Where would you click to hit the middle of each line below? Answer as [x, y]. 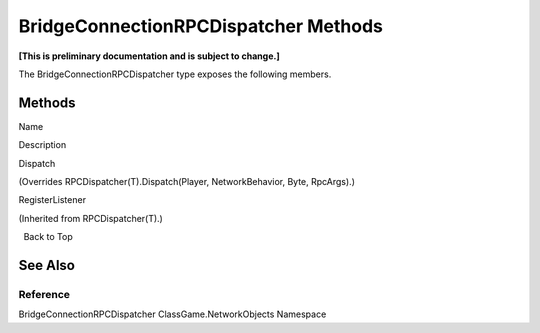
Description [42, 145]
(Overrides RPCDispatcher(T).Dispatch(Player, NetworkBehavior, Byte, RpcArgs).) [186, 182]
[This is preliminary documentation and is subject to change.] [149, 56]
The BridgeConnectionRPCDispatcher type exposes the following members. [175, 74]
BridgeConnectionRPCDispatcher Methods [201, 26]
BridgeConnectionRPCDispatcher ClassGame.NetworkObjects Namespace [172, 314]
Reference [44, 294]
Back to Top [48, 237]
